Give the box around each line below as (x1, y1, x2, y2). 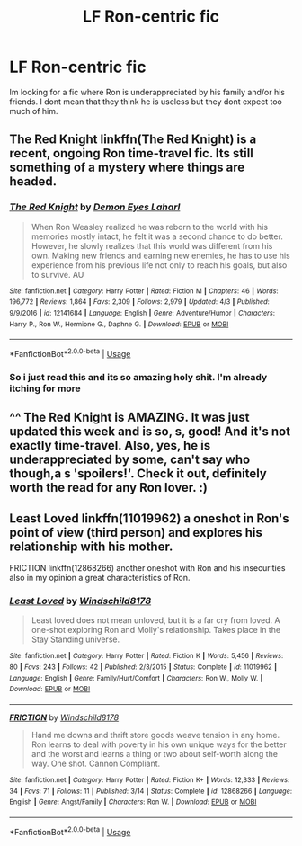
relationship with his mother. (9, 539, 173, 554)
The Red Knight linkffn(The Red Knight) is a (9, 132, 257, 147)
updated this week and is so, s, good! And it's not (9, 424, 290, 440)
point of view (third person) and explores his (9, 524, 263, 540)
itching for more (9, 382, 81, 395)
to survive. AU (31, 269, 84, 280)
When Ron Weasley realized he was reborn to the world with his (31, 221, 268, 232)
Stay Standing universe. (31, 634, 120, 645)
